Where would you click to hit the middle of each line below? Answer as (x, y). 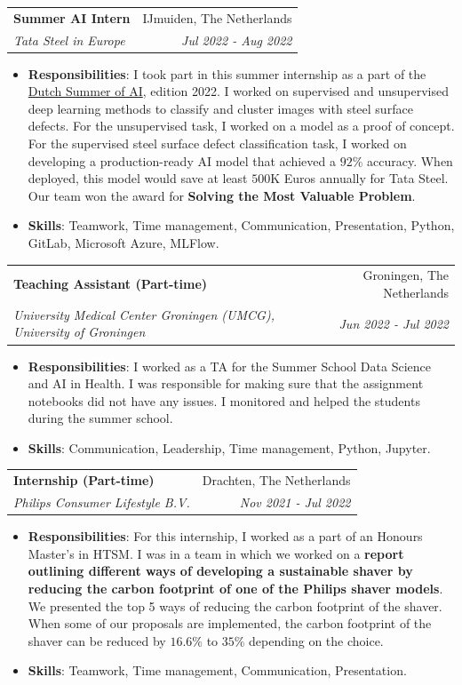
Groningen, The (406, 275)
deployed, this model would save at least (138, 178)
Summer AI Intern (72, 17)
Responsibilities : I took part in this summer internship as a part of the (227, 73)
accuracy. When (410, 160)
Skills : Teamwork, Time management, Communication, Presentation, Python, (241, 225)
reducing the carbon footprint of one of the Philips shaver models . (235, 588)
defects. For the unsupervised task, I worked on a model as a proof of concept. (241, 126)
